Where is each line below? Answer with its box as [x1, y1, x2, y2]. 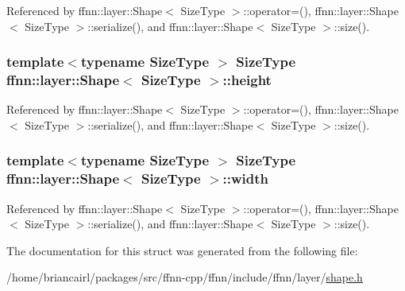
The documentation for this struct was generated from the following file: [6, 242, 358, 258]
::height [222, 70, 272, 90]
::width [222, 169, 269, 188]
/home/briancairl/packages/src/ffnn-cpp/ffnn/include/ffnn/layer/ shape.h [6, 269, 363, 285]
